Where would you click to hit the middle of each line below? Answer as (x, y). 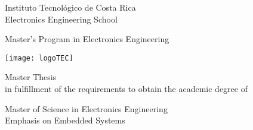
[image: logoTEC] (39, 58)
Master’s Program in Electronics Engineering (87, 39)
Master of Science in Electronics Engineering (86, 108)
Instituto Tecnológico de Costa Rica (70, 7)
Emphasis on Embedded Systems (65, 120)
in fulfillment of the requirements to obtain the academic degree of (126, 89)
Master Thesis (31, 77)
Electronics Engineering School (61, 19)
